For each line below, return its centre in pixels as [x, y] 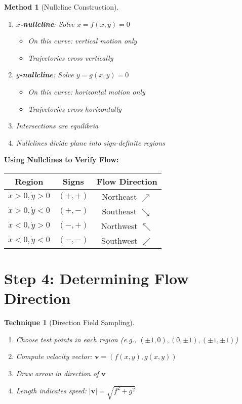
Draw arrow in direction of [57, 373]
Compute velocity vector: [54, 356]
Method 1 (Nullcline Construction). [62, 7]
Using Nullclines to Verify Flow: [62, 160]
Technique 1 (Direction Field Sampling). [69, 322]
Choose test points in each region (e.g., [76, 339]
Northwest [119, 226]
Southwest [119, 240]
